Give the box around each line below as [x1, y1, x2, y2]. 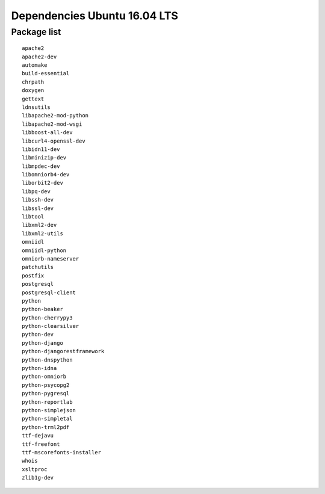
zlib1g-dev [22, 474, 54, 481]
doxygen [22, 87, 45, 94]
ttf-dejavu [22, 432, 54, 439]
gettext [22, 95, 45, 102]
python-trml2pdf [22, 424, 70, 430]
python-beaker [22, 306, 63, 313]
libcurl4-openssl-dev [22, 137, 85, 144]
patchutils [22, 264, 54, 271]
